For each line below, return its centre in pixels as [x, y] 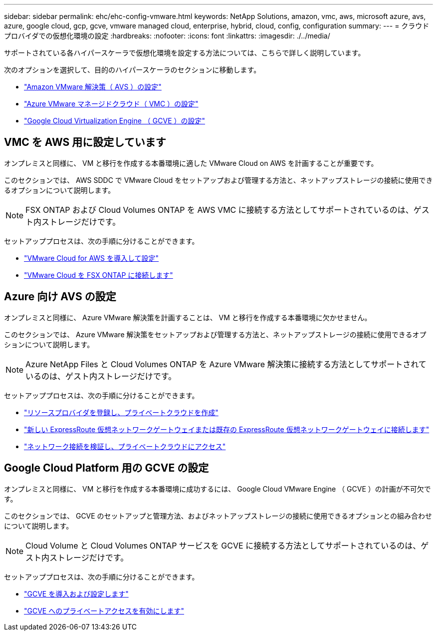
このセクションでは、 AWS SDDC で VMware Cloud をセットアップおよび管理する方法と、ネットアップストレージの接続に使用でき [218, 180]
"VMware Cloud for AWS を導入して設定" [92, 258]
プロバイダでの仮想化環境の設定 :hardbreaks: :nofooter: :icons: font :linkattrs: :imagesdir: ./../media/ [167, 36]
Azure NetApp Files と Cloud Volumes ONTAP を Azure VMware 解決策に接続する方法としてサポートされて [226, 364]
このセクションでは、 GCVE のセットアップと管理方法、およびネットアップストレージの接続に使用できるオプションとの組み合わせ [218, 516]
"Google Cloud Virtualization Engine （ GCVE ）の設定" [115, 121]
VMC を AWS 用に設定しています [85, 142]
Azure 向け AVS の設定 [60, 297]
